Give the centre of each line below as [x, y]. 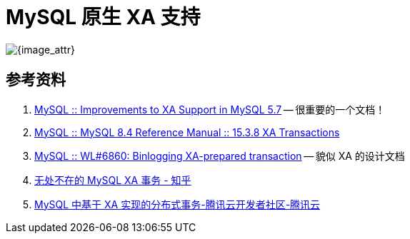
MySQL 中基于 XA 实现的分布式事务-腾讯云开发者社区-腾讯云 [177, 204]
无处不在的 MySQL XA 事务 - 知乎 [113, 180]
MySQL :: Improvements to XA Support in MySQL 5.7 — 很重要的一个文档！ [210, 109]
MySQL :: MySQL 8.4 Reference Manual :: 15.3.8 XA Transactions [187, 132]
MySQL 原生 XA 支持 [103, 17]
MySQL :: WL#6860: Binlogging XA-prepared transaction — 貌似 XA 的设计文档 [220, 156]
